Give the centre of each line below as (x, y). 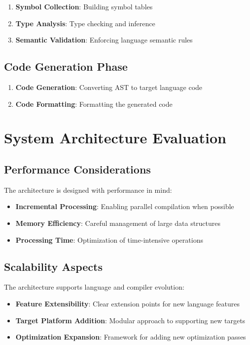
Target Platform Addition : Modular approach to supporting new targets (130, 320)
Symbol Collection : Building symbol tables (84, 6)
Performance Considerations (77, 169)
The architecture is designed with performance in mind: (88, 190)
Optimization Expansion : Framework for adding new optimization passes (131, 337)
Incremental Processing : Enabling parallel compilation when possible (125, 206)
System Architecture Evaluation (115, 138)
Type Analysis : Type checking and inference (85, 23)
